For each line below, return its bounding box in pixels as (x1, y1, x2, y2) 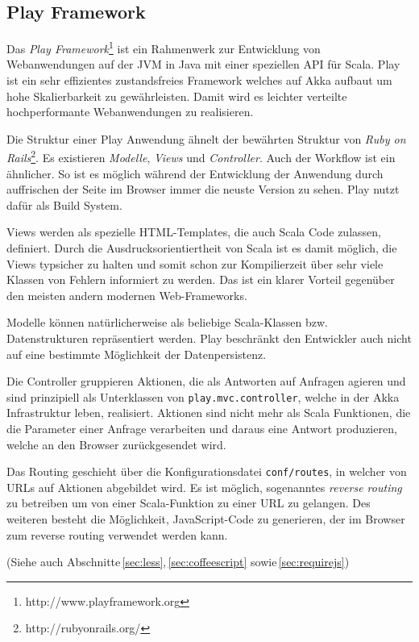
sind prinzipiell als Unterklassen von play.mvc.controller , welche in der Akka (6, 388, 400, 405)
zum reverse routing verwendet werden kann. (6, 526, 228, 543)
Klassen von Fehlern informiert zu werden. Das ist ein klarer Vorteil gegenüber (6, 271, 395, 288)
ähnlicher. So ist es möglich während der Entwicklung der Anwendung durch (6, 165, 384, 181)
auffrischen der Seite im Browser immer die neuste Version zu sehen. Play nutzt (6, 181, 400, 198)
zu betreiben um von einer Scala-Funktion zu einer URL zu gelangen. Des (6, 494, 371, 511)
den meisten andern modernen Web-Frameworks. (6, 286, 247, 303)
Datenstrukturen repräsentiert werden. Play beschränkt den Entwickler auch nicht (6, 330, 412, 347)
